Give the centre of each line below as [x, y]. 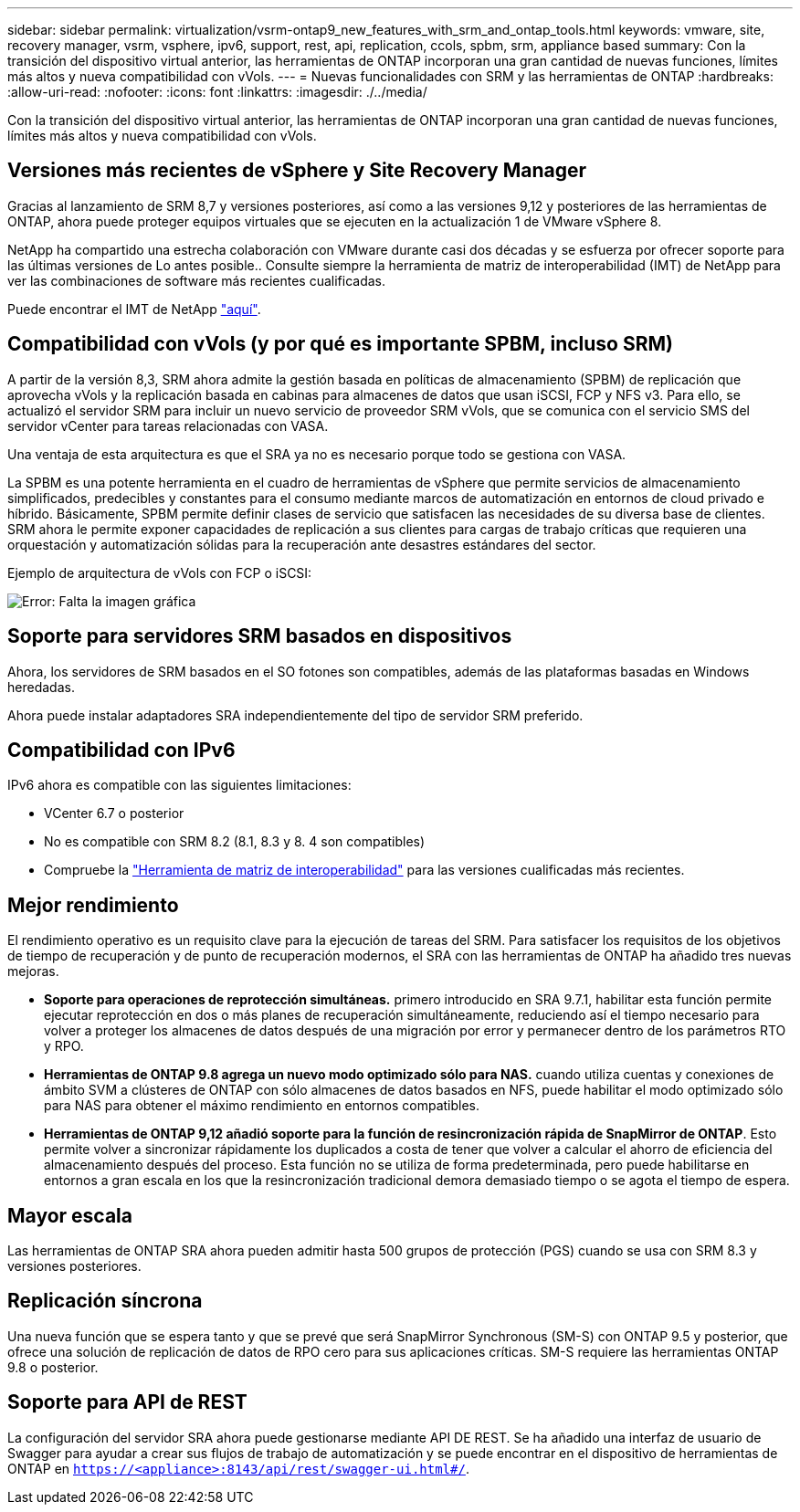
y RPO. [64, 1046]
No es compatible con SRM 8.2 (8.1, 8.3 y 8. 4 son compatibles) [235, 842]
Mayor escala [70, 1215]
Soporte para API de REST [127, 1402]
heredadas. [41, 687]
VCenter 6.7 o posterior [114, 814]
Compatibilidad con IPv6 [121, 750]
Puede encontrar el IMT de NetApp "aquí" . [134, 309]
